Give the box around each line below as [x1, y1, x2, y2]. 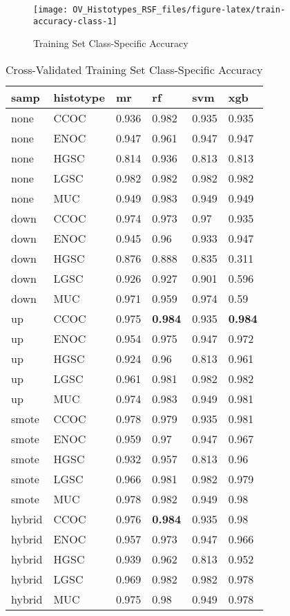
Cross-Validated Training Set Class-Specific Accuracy [6, 61, 263, 77]
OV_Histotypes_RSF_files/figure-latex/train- [72, 5, 286, 15]
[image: [33, 5, 68, 15]
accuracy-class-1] [33, 16, 117, 26]
